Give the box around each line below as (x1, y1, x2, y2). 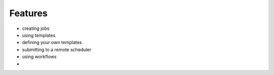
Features (9, 8, 48, 19)
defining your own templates (22, 40, 82, 46)
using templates (22, 32, 56, 38)
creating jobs (22, 25, 50, 31)
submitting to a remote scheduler (22, 46, 91, 53)
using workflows (22, 54, 57, 60)
